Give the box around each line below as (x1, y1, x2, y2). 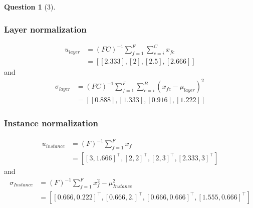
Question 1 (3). (4, 2, 56, 12)
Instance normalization (4, 117, 98, 129)
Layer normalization (4, 23, 87, 35)
